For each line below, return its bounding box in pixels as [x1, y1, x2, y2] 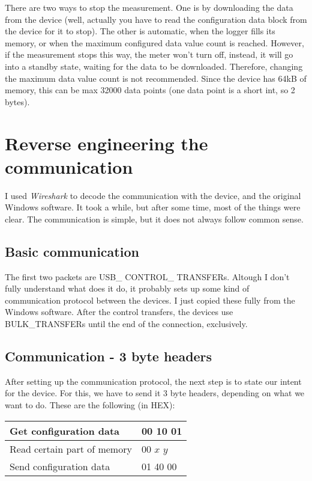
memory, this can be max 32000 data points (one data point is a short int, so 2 [5, 84, 295, 96]
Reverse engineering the [5, 130, 208, 155]
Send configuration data [10, 459, 110, 473]
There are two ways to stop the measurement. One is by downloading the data [5, 1, 293, 13]
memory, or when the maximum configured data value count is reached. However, [5, 36, 304, 49]
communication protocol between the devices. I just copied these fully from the [5, 293, 295, 306]
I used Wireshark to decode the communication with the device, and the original [5, 189, 301, 201]
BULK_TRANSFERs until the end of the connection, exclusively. [5, 317, 248, 330]
